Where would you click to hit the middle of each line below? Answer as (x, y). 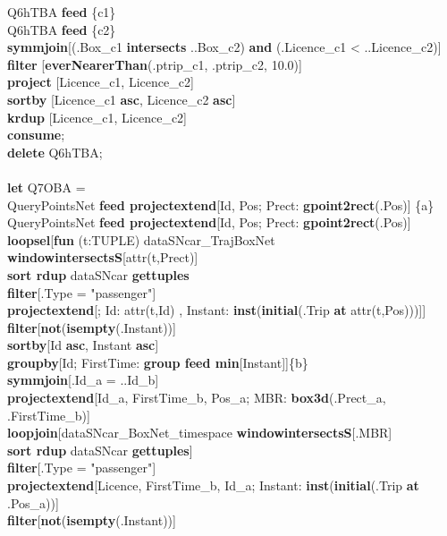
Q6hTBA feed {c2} (62, 29)
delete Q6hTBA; (55, 152)
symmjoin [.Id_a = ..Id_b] (83, 380)
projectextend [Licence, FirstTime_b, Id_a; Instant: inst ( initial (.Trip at (213, 485)
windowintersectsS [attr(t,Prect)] (103, 257)
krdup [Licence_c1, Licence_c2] (97, 117)
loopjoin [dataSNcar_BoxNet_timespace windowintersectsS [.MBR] (200, 433)
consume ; (36, 135)
